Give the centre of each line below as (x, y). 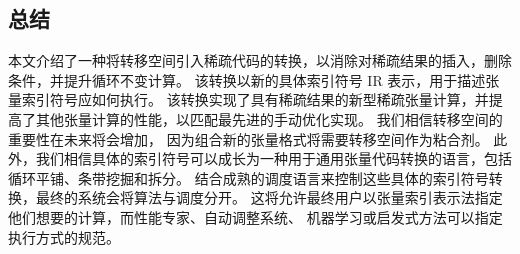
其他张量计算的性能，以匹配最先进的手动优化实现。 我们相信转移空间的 (269, 118)
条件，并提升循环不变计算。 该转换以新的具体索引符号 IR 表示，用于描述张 (254, 79)
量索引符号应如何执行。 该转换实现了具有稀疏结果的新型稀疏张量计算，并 (248, 99)
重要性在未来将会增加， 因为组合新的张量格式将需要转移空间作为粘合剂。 (248, 138)
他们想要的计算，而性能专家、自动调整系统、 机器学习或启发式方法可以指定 (255, 216)
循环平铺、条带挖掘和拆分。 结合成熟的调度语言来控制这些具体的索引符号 (248, 177)
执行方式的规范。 (64, 236)
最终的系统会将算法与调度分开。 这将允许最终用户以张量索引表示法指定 (269, 197)
